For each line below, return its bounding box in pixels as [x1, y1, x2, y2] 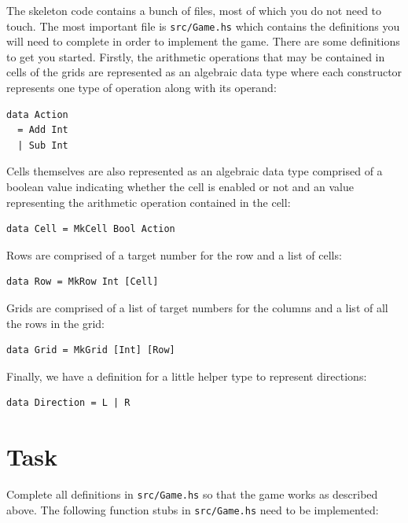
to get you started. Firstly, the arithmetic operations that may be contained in [6, 48, 385, 64]
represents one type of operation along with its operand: [6, 79, 277, 96]
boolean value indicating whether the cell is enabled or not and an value [6, 179, 354, 194]
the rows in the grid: [6, 315, 105, 331]
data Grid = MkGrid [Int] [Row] [6, 344, 175, 356]
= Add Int [17, 124, 68, 136]
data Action [6, 109, 68, 120]
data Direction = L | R [6, 397, 130, 409]
